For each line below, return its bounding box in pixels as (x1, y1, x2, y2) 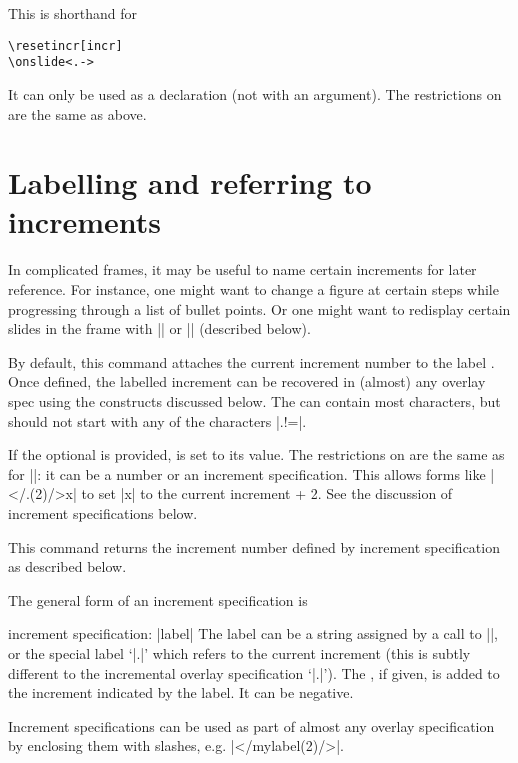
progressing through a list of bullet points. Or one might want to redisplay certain (8, 298, 511, 319)
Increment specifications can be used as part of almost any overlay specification (8, 715, 495, 736)
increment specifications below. (8, 502, 198, 523)
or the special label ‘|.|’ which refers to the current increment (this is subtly (8, 642, 471, 663)
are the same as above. (8, 103, 147, 124)
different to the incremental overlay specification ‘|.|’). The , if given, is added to (8, 662, 500, 683)
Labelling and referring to (8, 162, 372, 203)
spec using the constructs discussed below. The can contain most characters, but (8, 390, 501, 411)
